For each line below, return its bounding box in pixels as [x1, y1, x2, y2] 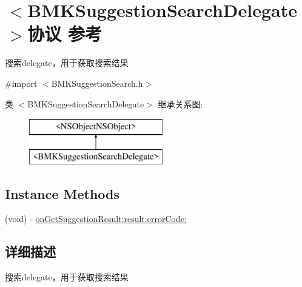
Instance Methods [5, 184, 119, 203]
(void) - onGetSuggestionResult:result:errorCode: [5, 212, 187, 225]
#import [5, 76, 38, 89]
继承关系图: [158, 97, 203, 110]
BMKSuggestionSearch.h [51, 76, 143, 89]
